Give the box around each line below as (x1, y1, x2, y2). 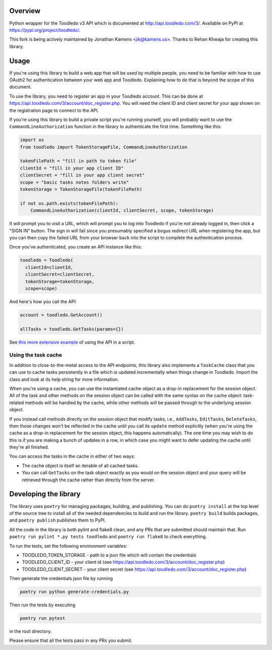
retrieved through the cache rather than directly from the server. (22, 477, 155, 483)
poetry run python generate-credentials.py (20, 589, 129, 595)
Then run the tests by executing (9, 602, 76, 608)
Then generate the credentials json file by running (9, 575, 113, 581)
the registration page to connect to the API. (9, 107, 99, 113)
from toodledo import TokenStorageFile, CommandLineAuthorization (20, 144, 187, 150)
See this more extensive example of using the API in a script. (9, 339, 135, 345)
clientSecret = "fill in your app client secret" (20, 172, 145, 178)
